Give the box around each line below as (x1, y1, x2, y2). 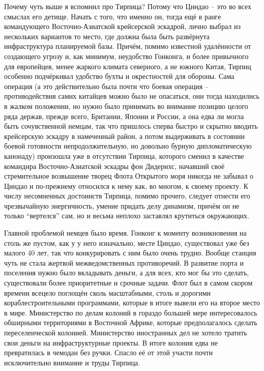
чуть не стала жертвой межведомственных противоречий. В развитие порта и (4, 257, 244, 268)
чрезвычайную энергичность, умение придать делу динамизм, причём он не (4, 200, 240, 211)
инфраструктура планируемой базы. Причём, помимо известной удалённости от (4, 41, 251, 51)
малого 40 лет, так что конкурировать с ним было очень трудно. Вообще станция (4, 247, 256, 258)
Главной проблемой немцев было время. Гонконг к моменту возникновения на (4, 227, 247, 238)
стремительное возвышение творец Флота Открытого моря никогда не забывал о (4, 170, 254, 181)
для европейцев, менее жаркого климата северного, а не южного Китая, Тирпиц (4, 61, 251, 71)
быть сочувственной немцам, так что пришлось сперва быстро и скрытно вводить (4, 121, 258, 131)
